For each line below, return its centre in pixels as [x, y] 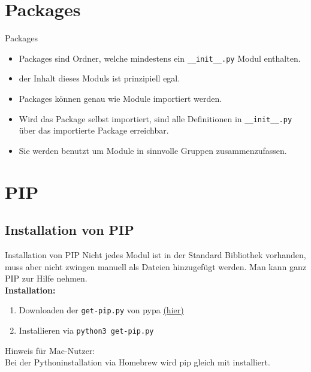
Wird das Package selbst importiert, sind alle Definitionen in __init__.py [155, 118]
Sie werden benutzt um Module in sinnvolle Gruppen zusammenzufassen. [153, 150]
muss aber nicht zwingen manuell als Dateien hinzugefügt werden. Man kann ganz [155, 266]
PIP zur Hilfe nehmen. [46, 278]
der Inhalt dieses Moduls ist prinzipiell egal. [99, 78]
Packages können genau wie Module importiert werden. [120, 98]
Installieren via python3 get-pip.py [86, 330]
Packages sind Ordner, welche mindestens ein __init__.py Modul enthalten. [160, 58]
